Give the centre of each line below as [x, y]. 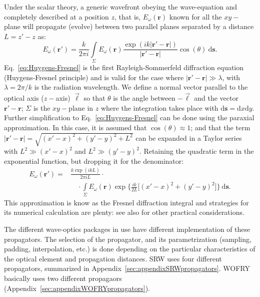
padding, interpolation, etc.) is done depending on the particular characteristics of [130, 249]
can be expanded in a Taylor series [189, 137]
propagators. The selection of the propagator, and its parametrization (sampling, [128, 239]
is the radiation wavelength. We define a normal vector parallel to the [141, 87]
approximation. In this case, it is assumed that [75, 127]
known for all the [195, 16]
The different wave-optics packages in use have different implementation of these [127, 229]
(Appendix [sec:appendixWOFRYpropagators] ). [77, 288]
